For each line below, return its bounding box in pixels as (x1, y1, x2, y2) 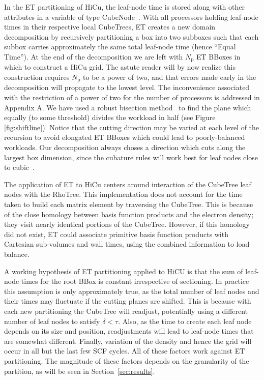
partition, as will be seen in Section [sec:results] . (4, 365, 155, 376)
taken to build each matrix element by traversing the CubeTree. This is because (4, 199, 253, 209)
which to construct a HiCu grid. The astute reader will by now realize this (4, 62, 236, 72)
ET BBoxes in (196, 51, 241, 62)
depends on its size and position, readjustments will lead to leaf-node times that (4, 326, 254, 336)
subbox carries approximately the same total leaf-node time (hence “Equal (4, 41, 236, 52)
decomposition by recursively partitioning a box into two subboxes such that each (4, 31, 259, 42)
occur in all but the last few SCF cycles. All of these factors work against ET (4, 345, 245, 356)
